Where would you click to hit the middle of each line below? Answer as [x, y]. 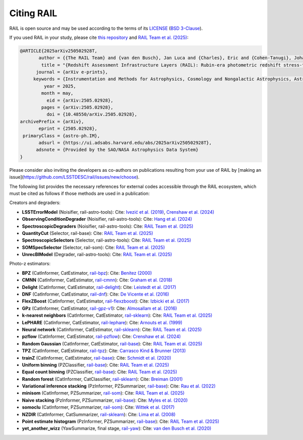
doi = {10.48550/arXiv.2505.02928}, [92, 114]
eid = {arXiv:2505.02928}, [80, 100]
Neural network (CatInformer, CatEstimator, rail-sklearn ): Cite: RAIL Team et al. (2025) [112, 329]
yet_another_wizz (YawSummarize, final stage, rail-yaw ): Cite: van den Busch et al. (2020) [117, 428]
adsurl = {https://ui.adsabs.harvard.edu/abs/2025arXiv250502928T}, [125, 143]
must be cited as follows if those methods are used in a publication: [80, 193]
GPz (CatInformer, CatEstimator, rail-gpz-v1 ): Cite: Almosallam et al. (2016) [99, 308]
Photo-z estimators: [30, 264]
